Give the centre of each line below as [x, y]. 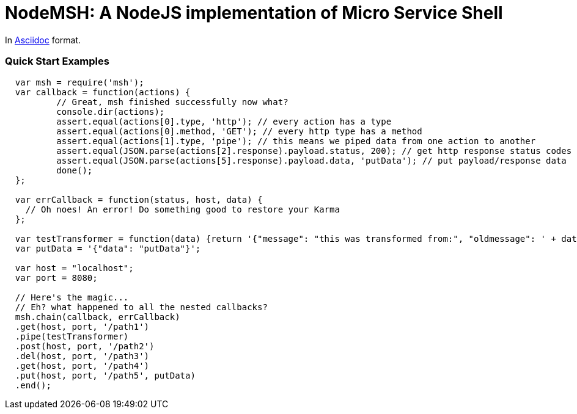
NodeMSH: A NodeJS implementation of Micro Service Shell [254, 13]
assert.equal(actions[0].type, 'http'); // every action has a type [224, 121]
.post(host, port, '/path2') [85, 346]
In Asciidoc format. [43, 40]
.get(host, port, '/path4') [82, 365]
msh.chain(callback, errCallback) [97, 317]
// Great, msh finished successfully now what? [172, 102]
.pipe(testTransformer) [72, 336]
